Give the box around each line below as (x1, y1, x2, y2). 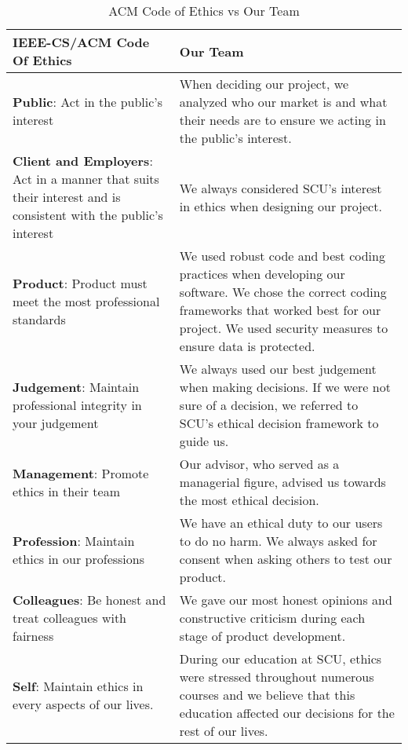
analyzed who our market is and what (179, 93, 388, 111)
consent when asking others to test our (179, 550, 392, 568)
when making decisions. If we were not (179, 378, 391, 396)
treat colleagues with (13, 609, 127, 627)
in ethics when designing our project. (179, 196, 382, 215)
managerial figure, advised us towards (179, 473, 386, 491)
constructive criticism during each (179, 609, 366, 627)
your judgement (13, 414, 99, 432)
